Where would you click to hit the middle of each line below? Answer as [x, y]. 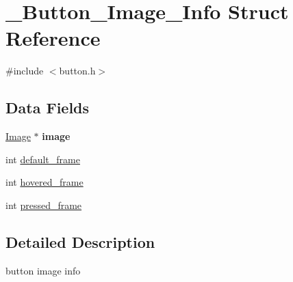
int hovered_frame [44, 182]
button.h [77, 71]
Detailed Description [80, 241]
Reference [53, 38]
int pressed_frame [44, 205]
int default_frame [43, 159]
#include [25, 71]
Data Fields [48, 108]
